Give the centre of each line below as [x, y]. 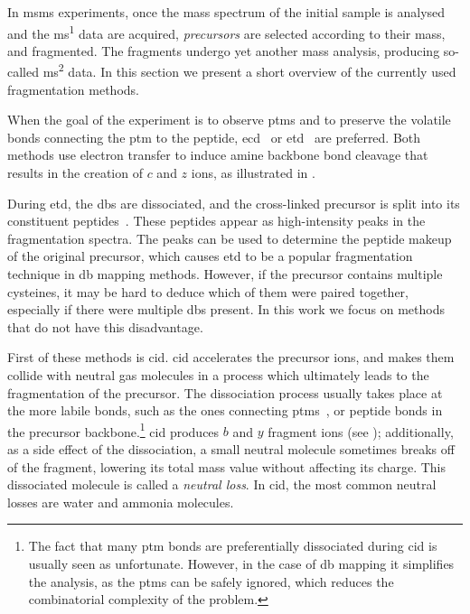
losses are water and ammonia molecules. [121, 502]
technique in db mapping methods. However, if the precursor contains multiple [225, 274]
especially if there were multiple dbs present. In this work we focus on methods [226, 309]
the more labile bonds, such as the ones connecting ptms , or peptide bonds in [225, 410]
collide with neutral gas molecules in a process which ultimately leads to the [218, 375]
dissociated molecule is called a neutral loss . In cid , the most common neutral [222, 484]
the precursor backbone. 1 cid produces [113, 430]
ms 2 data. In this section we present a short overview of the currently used [249, 70]
